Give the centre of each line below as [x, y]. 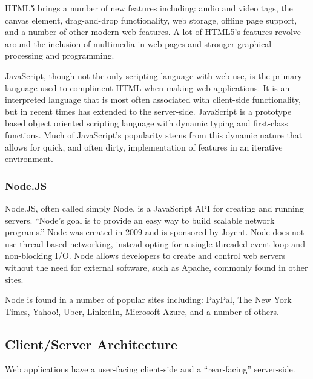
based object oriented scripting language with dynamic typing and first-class [147, 123]
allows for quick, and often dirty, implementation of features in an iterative [144, 147]
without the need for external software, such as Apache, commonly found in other [156, 267]
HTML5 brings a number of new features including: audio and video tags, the [149, 8]
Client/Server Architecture [91, 344]
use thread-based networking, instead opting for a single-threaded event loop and [155, 243]
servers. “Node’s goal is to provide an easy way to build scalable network [140, 220]
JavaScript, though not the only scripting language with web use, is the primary [154, 75]
